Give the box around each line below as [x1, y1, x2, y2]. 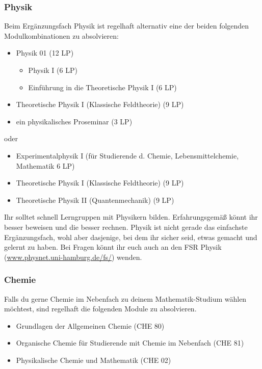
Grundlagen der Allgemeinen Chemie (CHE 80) [16, 320, 165, 331]
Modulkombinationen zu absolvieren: [4, 30, 119, 41]
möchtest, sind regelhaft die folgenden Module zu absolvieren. [4, 303, 197, 314]
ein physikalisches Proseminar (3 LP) [16, 116, 133, 126]
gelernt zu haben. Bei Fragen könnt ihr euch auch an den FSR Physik [4, 242, 222, 252]
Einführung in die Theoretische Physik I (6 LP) [28, 82, 177, 92]
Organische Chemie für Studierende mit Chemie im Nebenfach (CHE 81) [16, 337, 244, 348]
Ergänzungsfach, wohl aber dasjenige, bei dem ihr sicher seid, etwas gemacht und [4, 231, 257, 242]
